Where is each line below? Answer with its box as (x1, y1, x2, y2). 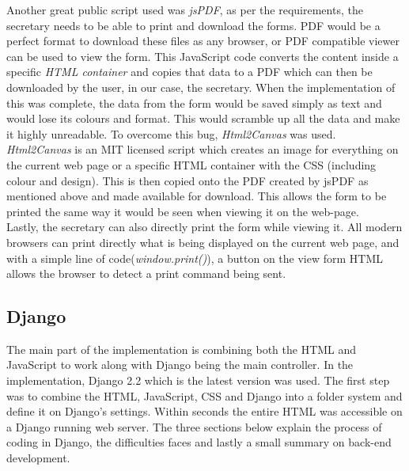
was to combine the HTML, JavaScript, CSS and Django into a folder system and (6, 387, 403, 404)
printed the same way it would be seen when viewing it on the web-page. (6, 203, 359, 219)
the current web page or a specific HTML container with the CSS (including (6, 156, 377, 173)
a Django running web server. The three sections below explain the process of (6, 418, 382, 435)
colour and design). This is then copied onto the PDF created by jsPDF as (6, 172, 369, 188)
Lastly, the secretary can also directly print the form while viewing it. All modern (6, 218, 403, 235)
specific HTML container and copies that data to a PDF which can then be (6, 63, 373, 80)
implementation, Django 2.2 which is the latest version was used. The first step (6, 372, 390, 389)
